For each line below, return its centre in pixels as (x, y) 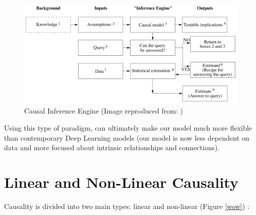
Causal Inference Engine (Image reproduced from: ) (104, 111)
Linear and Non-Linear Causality (121, 182)
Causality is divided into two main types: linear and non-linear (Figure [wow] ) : (127, 206)
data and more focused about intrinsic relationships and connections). (112, 147)
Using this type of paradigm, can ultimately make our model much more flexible (128, 127)
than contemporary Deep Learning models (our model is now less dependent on (127, 137)
